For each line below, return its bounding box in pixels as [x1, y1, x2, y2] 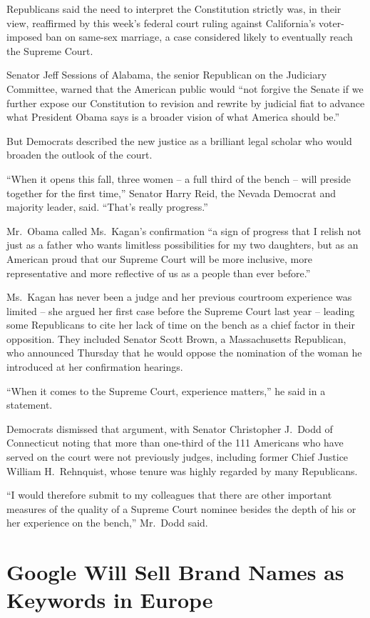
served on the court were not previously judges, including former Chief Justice [6, 449, 349, 464]
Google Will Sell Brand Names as [6, 557, 344, 587]
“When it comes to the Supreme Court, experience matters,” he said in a [6, 383, 326, 398]
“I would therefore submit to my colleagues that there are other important [6, 487, 332, 502]
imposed [6, 29, 43, 44]
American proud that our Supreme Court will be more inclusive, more [6, 251, 312, 266]
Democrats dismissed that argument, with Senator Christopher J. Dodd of [6, 421, 333, 436]
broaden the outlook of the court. [6, 147, 153, 162]
